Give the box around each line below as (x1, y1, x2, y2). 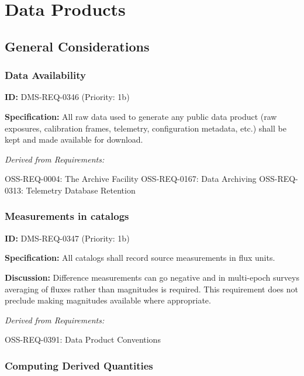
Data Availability (5, 68, 86, 82)
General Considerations (5, 37, 150, 55)
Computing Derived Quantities (5, 358, 153, 372)
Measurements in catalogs (5, 209, 129, 223)
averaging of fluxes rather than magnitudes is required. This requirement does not (5, 282, 298, 295)
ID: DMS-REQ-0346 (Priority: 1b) (5, 91, 130, 103)
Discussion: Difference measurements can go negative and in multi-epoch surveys (5, 271, 299, 283)
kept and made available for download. (5, 133, 143, 146)
